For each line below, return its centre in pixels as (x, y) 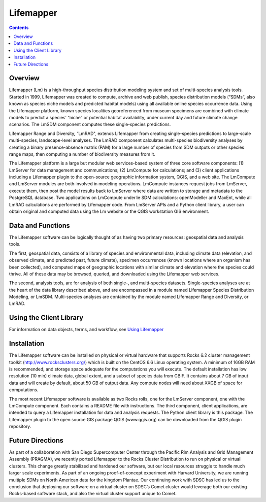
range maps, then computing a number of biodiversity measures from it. (82, 154)
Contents (19, 28)
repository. (20, 427)
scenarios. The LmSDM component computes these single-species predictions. (90, 124)
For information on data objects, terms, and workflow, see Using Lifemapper (86, 330)
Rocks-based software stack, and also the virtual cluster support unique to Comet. (93, 494)
